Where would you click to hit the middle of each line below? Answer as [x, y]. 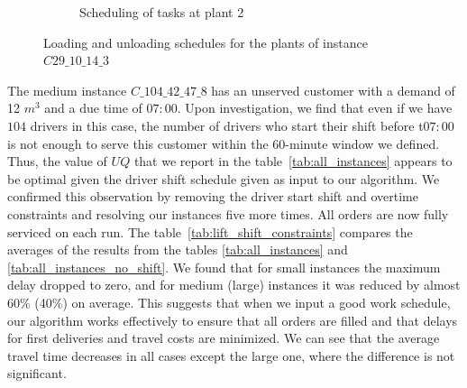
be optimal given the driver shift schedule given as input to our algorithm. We [224, 178]
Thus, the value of [57, 161]
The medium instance [67, 90]
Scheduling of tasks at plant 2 [162, 12]
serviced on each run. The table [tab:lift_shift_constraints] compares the [210, 231]
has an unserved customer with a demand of [333, 90]
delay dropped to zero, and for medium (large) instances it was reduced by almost [234, 285]
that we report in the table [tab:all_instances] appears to [293, 161]
